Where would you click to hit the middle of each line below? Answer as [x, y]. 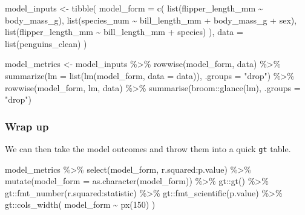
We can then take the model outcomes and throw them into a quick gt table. [148, 148]
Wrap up [27, 126]
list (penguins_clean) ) [46, 43]
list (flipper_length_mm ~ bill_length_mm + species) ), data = [124, 32]
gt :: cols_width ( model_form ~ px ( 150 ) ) [80, 204]
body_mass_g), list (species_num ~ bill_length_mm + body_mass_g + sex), [151, 20]
